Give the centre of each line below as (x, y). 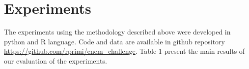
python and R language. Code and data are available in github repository (115, 41)
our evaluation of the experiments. (55, 60)
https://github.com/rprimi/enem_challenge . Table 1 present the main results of (124, 51)
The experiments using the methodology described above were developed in (117, 32)
